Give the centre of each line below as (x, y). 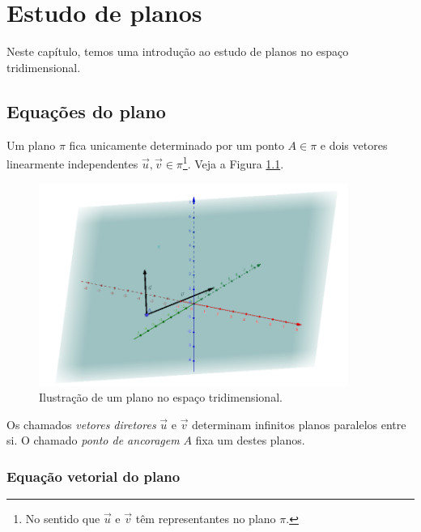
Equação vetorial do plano (94, 476)
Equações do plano (86, 111)
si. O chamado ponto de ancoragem (93, 440)
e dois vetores (354, 145)
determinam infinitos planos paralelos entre (299, 424)
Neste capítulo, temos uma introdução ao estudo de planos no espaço (178, 51)
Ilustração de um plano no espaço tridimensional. (161, 397)
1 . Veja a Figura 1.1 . (233, 162)
